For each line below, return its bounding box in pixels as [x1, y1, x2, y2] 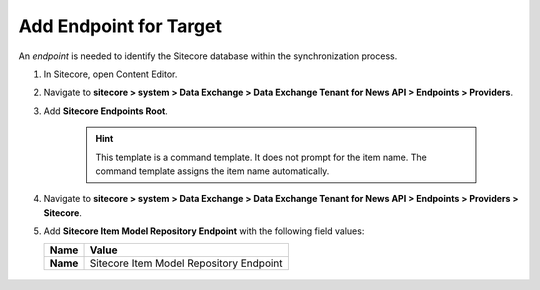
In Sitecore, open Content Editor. [43, 68, 178, 80]
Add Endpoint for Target [18, 15, 222, 37]
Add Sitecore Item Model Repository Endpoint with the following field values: [43, 225, 365, 237]
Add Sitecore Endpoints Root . [43, 105, 169, 117]
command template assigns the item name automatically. [95, 165, 330, 177]
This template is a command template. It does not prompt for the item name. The [95, 151, 427, 163]
